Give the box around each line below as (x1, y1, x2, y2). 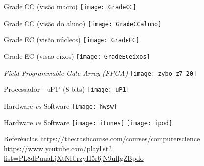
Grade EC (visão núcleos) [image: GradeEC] (4, 34, 140, 45)
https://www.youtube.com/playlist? (4, 143, 112, 153)
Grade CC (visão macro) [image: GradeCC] (4, 1, 136, 11)
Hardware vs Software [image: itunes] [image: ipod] (4, 117, 173, 127)
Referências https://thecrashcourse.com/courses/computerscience (4, 134, 200, 144)
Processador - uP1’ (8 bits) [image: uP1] (4, 84, 129, 94)
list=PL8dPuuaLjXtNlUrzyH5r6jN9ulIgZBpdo (4, 153, 144, 163)
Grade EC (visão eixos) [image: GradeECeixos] (4, 51, 150, 61)
